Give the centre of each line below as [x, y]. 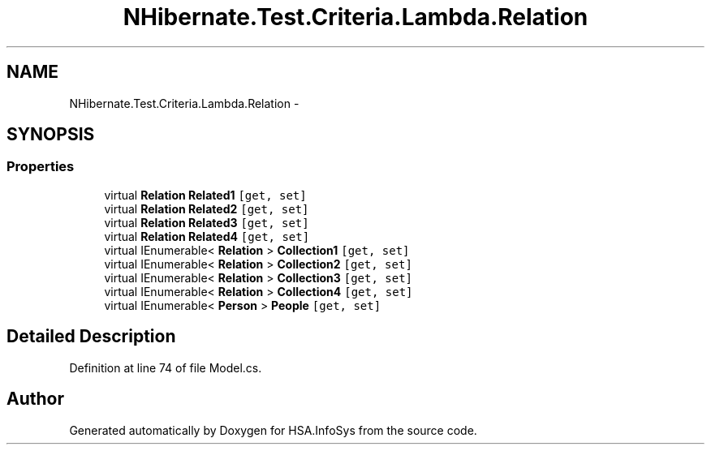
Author [35, 399]
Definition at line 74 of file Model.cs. [166, 367]
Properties [41, 167]
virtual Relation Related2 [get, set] [207, 208]
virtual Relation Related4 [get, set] [207, 236]
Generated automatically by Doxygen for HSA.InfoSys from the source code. [273, 430]
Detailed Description [91, 337]
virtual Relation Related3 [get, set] [207, 222]
